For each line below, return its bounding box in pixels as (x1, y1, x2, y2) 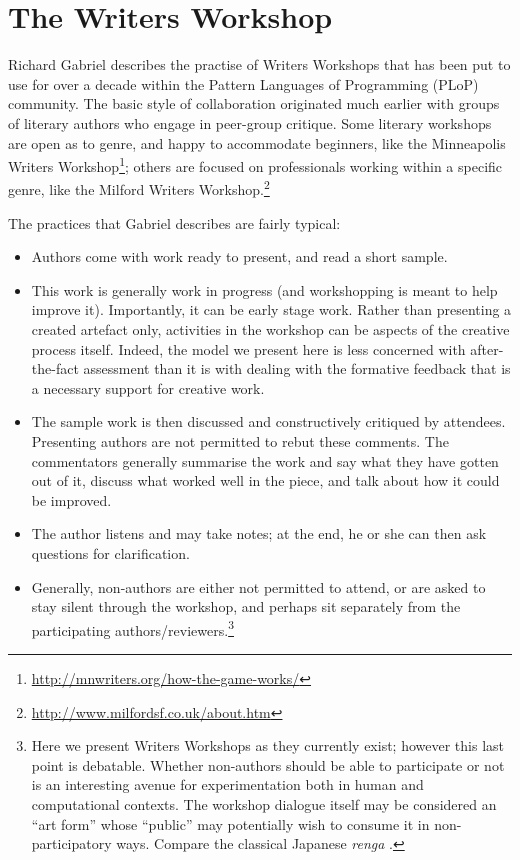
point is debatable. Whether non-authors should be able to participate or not (31, 754, 505, 775)
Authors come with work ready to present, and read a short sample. (31, 246, 448, 267)
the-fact (31, 358, 79, 379)
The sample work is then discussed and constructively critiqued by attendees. (31, 411, 506, 432)
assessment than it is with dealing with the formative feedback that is (83, 358, 511, 379)
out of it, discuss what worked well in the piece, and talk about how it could (31, 470, 500, 491)
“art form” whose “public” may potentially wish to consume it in (31, 813, 430, 834)
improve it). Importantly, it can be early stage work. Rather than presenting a (31, 299, 512, 320)
